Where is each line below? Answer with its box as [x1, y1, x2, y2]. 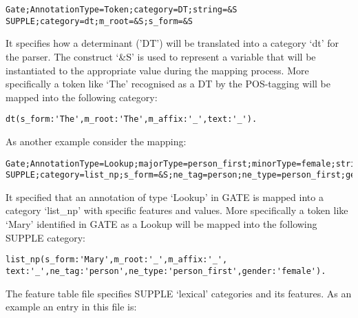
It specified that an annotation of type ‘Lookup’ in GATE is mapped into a [6, 189, 324, 204]
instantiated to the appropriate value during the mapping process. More [6, 63, 309, 77]
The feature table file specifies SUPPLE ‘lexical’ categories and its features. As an [6, 286, 352, 300]
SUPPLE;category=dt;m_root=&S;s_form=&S [6, 16, 193, 26]
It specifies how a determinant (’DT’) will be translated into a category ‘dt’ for [6, 36, 339, 50]
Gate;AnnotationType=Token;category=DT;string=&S [6, 5, 238, 14]
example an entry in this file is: [6, 299, 137, 314]
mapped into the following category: [6, 89, 158, 104]
